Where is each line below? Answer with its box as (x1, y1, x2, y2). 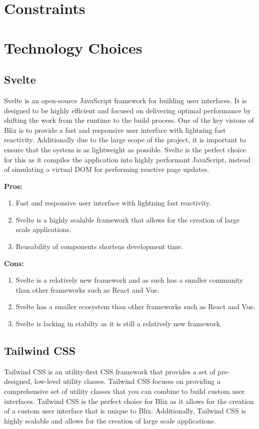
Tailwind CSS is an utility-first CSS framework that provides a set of (4, 366, 215, 376)
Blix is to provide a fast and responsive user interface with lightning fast (4, 124, 226, 135)
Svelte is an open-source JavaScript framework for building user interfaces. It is (4, 95, 247, 105)
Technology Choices (4, 37, 142, 58)
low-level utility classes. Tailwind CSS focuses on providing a (34, 376, 220, 386)
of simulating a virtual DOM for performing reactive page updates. (4, 164, 209, 174)
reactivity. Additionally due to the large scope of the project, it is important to (4, 134, 246, 145)
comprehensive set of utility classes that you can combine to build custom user (4, 386, 245, 396)
